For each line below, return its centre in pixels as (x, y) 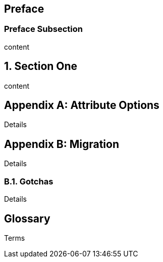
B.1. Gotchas (29, 181)
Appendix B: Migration (62, 144)
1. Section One (41, 66)
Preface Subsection (43, 29)
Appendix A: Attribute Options (82, 105)
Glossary (27, 218)
